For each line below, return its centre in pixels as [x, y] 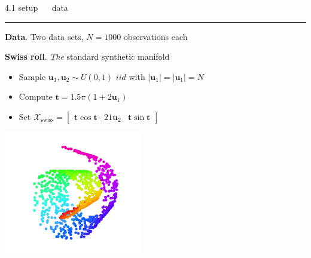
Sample [32, 76]
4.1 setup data [36, 7]
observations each [155, 36]
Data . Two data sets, [44, 36]
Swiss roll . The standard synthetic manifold [87, 56]
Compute [36, 96]
